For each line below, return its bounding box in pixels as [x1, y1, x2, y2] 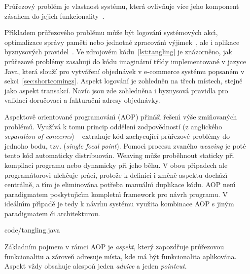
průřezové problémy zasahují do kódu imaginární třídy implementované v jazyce [4, 56, 246, 66]
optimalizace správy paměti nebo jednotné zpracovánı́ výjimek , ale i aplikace [4, 37, 240, 47]
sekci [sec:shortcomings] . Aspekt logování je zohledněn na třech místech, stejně [4, 76, 243, 86]
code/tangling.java [4, 225, 60, 235]
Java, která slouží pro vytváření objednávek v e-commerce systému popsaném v [4, 66, 245, 76]
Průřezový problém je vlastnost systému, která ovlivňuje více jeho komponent [4, 1, 239, 11]
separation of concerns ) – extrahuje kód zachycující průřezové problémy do [4, 131, 230, 141]
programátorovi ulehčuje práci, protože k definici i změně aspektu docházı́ [4, 169, 228, 180]
